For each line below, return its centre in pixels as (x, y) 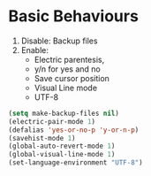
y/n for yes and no (67, 69)
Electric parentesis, (69, 59)
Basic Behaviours (73, 16)
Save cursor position (72, 78)
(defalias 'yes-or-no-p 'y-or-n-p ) (74, 130)
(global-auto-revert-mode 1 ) (62, 146)
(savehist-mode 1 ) (42, 138)
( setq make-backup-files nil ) (64, 113)
